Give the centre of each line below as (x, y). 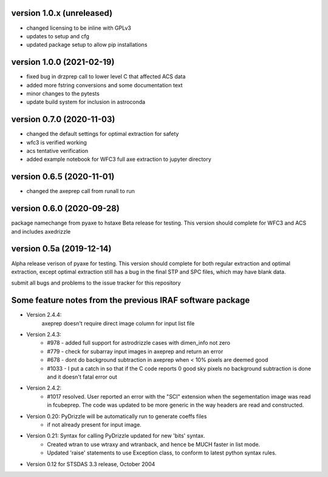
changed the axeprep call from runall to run (80, 191)
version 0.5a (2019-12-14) (61, 249)
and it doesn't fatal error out (82, 377)
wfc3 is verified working (57, 142)
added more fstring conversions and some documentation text (104, 85)
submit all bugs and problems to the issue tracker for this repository (96, 283)
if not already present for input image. (94, 424)
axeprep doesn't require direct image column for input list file (118, 323)
